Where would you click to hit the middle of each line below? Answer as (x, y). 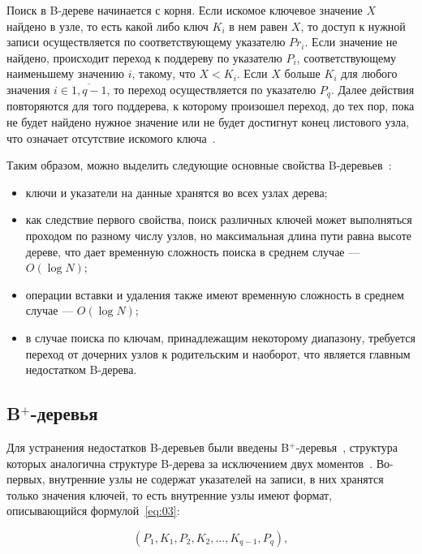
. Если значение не (351, 42)
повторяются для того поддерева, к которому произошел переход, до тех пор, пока (211, 106)
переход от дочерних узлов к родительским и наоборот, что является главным (218, 353)
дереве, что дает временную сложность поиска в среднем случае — (193, 251)
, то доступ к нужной (353, 26)
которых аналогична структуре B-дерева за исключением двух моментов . (190, 463)
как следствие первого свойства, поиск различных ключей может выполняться (219, 219)
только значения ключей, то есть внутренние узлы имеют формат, (170, 494)
